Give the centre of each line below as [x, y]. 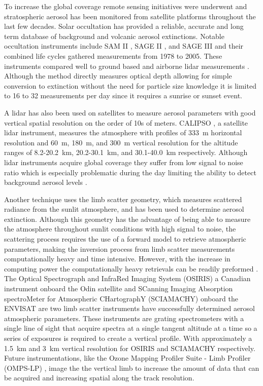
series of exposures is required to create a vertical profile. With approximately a [128, 338]
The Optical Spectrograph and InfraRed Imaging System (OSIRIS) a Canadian [127, 278]
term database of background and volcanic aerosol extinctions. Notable [114, 36]
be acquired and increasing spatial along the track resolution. [99, 378]
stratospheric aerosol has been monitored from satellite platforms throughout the [130, 16]
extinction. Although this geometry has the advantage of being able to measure [127, 219]
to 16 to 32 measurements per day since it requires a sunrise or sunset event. [123, 95]
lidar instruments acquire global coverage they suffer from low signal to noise [124, 162]
